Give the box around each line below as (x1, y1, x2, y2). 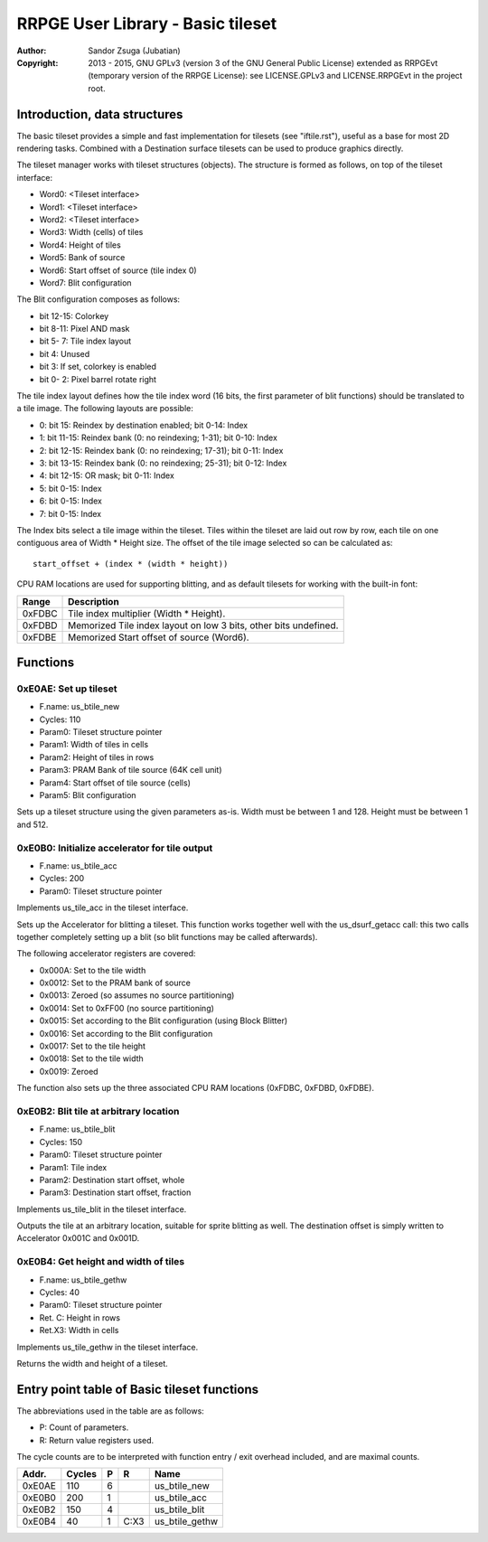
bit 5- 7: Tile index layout (39, 335, 132, 347)
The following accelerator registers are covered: (16, 948, 196, 959)
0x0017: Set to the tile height (39, 1040, 146, 1052)
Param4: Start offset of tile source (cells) (39, 777, 192, 788)
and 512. (16, 819, 49, 830)
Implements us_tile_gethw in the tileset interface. (16, 1341, 199, 1352)
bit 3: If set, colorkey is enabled (39, 362, 157, 372)
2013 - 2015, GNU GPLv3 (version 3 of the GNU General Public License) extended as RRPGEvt (88, 57, 438, 68)
